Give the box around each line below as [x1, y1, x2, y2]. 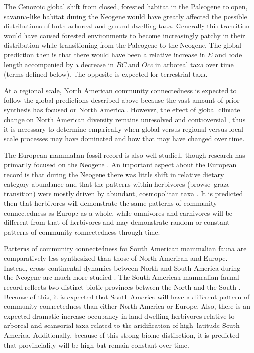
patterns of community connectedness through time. [4, 227, 160, 237]
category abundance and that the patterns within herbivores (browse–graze [4, 179, 230, 189]
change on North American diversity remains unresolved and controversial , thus [4, 114, 246, 124]
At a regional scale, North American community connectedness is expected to [4, 85, 237, 95]
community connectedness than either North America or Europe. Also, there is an [4, 301, 250, 311]
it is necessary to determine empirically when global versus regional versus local [4, 124, 244, 134]
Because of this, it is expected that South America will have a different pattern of [4, 291, 250, 301]
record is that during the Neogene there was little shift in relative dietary [4, 169, 224, 179]
